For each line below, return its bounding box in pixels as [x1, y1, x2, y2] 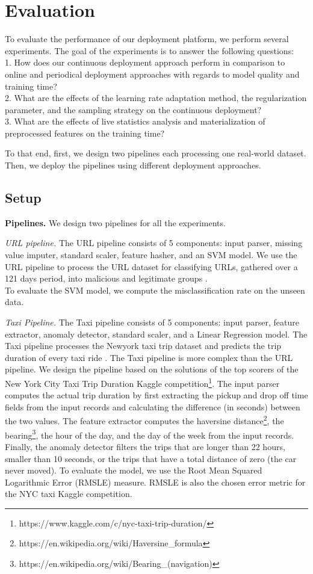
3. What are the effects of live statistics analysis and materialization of [5, 115, 265, 128]
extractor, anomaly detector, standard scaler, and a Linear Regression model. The [5, 327, 308, 340]
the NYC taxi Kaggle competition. [5, 487, 132, 500]
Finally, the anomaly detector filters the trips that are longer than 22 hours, [5, 440, 285, 452]
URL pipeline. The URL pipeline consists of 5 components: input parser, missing [5, 236, 303, 249]
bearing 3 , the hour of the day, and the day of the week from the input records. [5, 427, 294, 441]
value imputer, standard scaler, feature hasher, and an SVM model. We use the [5, 248, 297, 261]
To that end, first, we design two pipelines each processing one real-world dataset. [5, 147, 306, 159]
